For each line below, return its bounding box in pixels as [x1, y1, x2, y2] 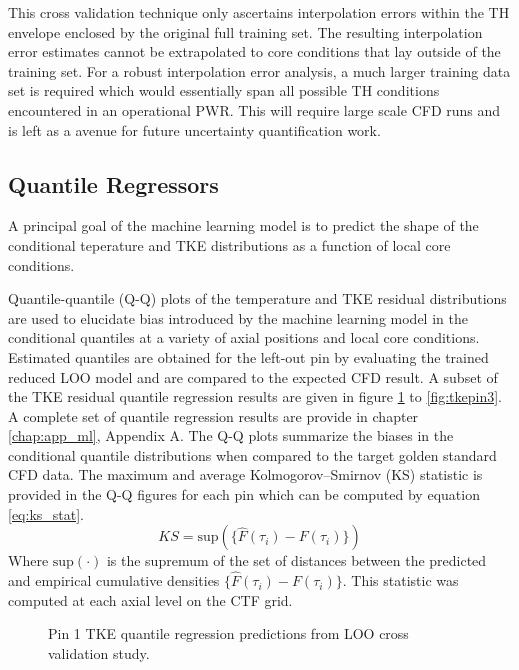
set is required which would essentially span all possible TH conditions [8, 80, 440, 101]
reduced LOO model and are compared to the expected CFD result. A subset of [8, 366, 498, 387]
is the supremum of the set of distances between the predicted [106, 550, 487, 571]
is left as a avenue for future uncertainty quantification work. [8, 119, 381, 140]
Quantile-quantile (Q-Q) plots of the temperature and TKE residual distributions [8, 288, 507, 309]
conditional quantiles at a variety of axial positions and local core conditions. [8, 327, 480, 348]
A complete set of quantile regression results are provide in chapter [8, 405, 419, 426]
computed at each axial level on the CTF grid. [8, 589, 293, 610]
